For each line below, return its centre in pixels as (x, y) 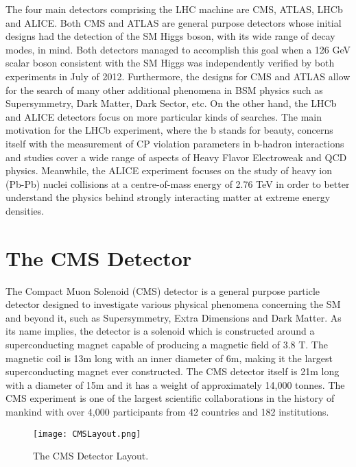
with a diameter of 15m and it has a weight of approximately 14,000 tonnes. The (175, 384)
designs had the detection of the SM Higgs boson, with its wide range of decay (170, 36)
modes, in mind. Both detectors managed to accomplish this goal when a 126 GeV (178, 49)
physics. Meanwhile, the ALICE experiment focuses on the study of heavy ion (169, 170)
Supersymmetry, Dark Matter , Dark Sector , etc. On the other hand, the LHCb (171, 103)
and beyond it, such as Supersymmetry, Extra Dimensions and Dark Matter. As (174, 317)
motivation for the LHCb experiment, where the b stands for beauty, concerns (169, 130)
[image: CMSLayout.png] (87, 434)
